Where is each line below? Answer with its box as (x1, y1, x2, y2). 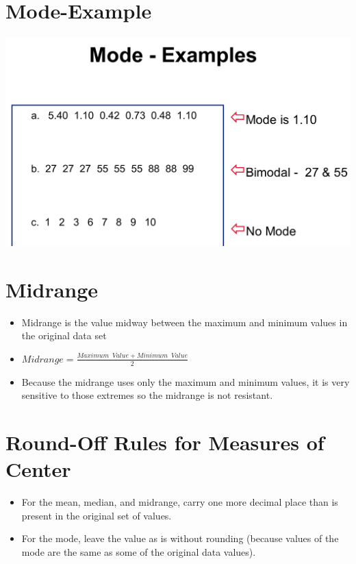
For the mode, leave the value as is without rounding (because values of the (21, 531, 339, 545)
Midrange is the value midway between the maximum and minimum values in (21, 315, 348, 329)
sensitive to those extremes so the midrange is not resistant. (21, 388, 273, 402)
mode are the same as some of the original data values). (21, 544, 256, 559)
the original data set (21, 328, 107, 343)
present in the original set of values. (21, 508, 172, 522)
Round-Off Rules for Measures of (5, 428, 325, 456)
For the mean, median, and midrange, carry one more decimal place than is (21, 495, 338, 509)
